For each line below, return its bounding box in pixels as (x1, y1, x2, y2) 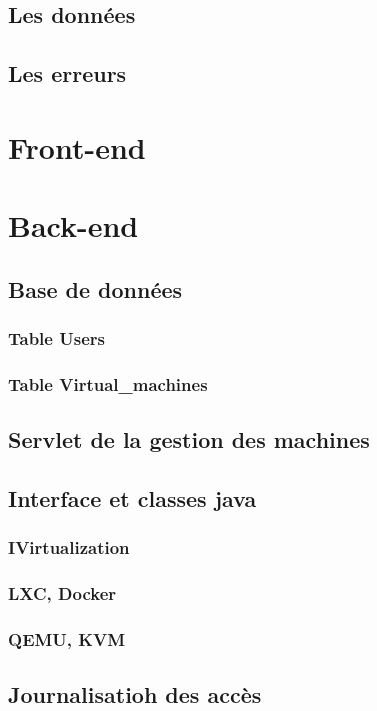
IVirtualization (8, 535, 130, 560)
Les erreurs (8, 58, 127, 89)
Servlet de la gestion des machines (8, 424, 370, 455)
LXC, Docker (8, 581, 117, 606)
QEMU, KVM (8, 626, 126, 651)
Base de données (8, 273, 183, 304)
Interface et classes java (8, 482, 257, 513)
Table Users (8, 326, 105, 351)
